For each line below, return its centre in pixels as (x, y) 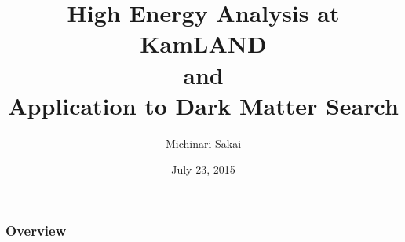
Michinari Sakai (203, 143)
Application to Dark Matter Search (203, 105)
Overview (36, 230)
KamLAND (203, 44)
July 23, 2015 (203, 169)
